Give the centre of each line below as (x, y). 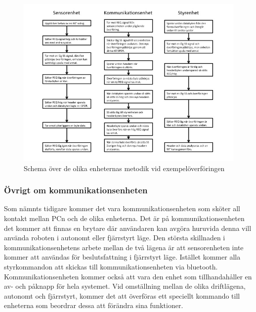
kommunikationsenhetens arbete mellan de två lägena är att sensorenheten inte (124, 247)
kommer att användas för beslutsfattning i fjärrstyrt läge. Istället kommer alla (122, 257)
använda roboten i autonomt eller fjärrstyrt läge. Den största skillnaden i (115, 238)
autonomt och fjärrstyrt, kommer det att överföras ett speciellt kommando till (122, 295)
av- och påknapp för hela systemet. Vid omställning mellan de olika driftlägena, (125, 286)
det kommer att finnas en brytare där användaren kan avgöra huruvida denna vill (128, 228)
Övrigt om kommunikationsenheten (76, 190)
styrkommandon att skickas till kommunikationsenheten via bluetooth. (111, 266)
